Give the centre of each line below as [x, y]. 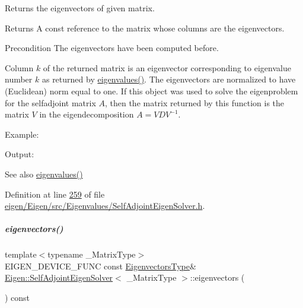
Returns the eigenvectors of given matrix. [80, 8]
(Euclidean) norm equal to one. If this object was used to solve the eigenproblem [151, 91]
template [21, 254]
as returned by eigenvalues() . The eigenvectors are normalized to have [169, 79]
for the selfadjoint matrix [50, 102]
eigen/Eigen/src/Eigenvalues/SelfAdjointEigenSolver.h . [105, 206]
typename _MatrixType [92, 254]
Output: [20, 154]
